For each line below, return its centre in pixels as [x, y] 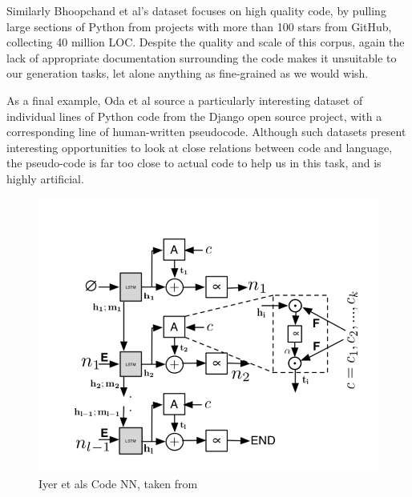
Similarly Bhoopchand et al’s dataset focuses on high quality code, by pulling [196, 10]
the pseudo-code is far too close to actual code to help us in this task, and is [194, 163]
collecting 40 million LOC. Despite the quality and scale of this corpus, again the [206, 42]
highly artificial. [45, 178]
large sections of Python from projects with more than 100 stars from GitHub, [199, 26]
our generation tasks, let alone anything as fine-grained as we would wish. [188, 73]
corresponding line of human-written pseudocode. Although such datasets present [206, 132]
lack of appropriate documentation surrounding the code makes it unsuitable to [202, 57]
